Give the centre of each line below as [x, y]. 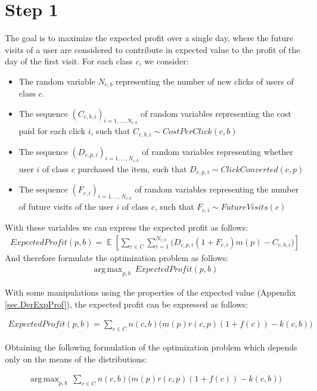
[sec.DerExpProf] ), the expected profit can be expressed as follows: [126, 304]
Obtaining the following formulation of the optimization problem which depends [151, 347]
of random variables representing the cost [216, 113]
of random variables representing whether [217, 151]
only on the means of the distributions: [76, 359]
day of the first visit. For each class [69, 61]
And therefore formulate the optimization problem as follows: [117, 257]
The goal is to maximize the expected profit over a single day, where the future [149, 38]
